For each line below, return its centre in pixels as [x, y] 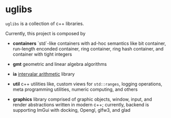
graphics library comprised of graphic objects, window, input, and [82, 99]
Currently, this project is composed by [45, 33]
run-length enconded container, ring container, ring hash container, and [88, 49]
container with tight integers [42, 54]
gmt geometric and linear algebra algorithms [60, 64]
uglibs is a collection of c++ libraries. [45, 23]
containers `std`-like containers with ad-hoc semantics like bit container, [89, 43]
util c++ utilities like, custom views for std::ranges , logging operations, [87, 84]
